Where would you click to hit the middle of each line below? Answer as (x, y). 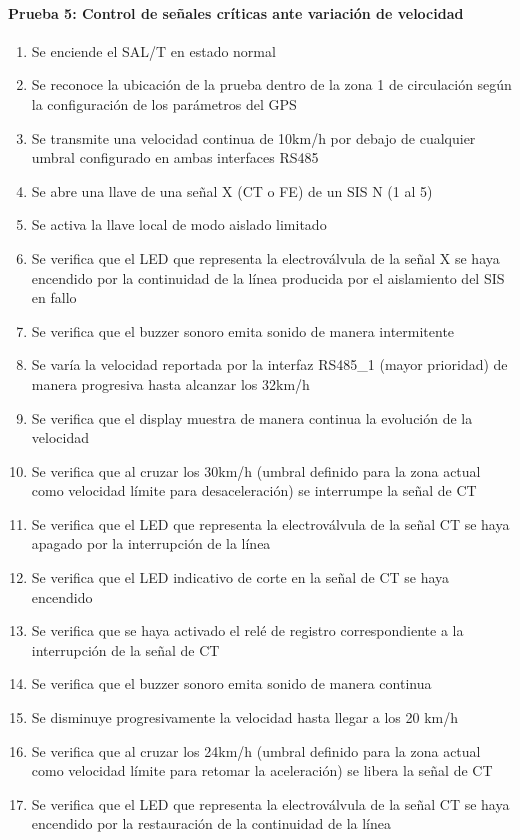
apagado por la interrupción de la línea (151, 543)
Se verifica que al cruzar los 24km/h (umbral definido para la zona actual (256, 750)
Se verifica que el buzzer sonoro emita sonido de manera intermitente (243, 330)
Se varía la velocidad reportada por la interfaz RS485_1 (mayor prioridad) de (269, 364)
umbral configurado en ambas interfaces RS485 (175, 157)
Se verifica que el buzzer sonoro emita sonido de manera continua (231, 683)
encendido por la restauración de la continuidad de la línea (211, 823)
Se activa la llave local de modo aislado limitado (179, 224)
